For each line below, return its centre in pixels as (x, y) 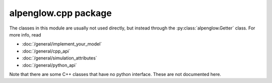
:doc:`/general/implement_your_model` (62, 44)
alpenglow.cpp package (60, 13)
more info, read (25, 34)
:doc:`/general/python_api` (49, 65)
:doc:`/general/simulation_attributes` (60, 58)
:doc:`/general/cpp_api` (46, 51)
